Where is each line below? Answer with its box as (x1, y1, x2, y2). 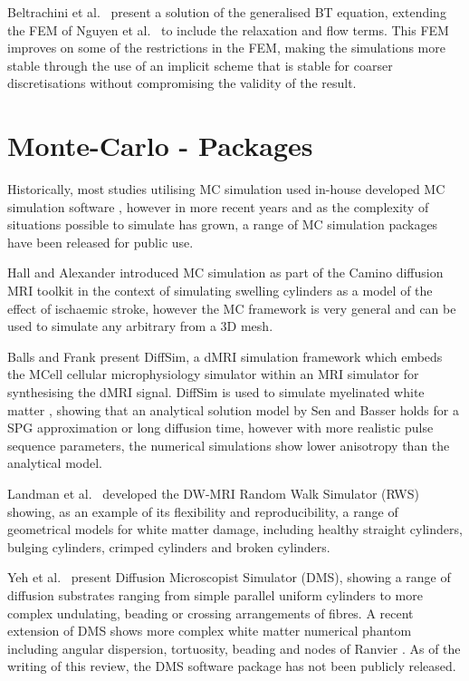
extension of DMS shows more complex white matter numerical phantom (7, 621, 412, 640)
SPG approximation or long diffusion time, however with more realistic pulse (7, 418, 434, 437)
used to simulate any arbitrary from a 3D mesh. (7, 316, 273, 336)
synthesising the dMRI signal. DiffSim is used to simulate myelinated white (7, 383, 425, 402)
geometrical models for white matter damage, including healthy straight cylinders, (7, 520, 463, 539)
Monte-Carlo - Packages (7, 127, 313, 164)
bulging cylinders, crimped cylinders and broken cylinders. (7, 537, 330, 556)
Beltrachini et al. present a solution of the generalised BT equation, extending (7, 3, 446, 21)
